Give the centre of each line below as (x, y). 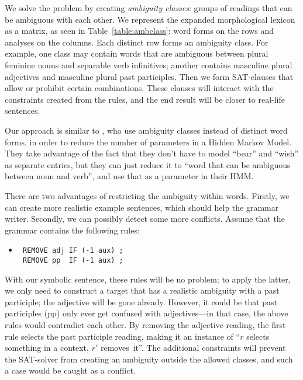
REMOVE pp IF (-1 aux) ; (73, 260)
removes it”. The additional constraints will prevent (193, 348)
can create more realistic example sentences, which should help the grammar (142, 207)
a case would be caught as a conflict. (70, 370)
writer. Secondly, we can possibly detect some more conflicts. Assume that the (145, 219)
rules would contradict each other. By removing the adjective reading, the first (145, 324)
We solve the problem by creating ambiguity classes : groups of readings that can (149, 8)
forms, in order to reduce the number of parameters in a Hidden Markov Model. (148, 142)
